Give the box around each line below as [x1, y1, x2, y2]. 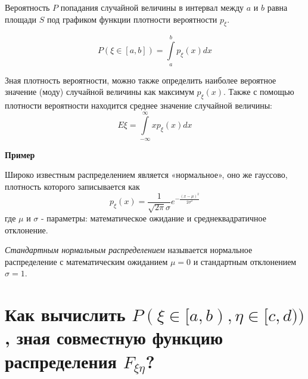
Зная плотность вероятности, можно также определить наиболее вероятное [5, 73, 276, 86]
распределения [5, 349, 117, 373]
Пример [5, 148, 35, 161]
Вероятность [5, 1, 50, 13]
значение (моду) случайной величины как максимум [5, 85, 194, 98]
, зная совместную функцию [5, 325, 223, 350]
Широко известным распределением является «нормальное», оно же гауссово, [5, 168, 288, 181]
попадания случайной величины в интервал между [60, 1, 244, 13]
